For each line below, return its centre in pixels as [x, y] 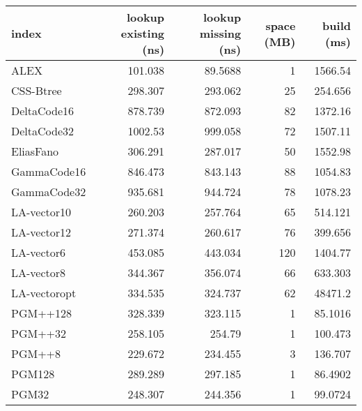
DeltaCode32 [43, 131]
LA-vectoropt [44, 293]
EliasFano [35, 151]
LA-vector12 [41, 232]
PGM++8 [36, 353]
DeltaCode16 [43, 111]
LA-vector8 [39, 272]
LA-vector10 [41, 212]
